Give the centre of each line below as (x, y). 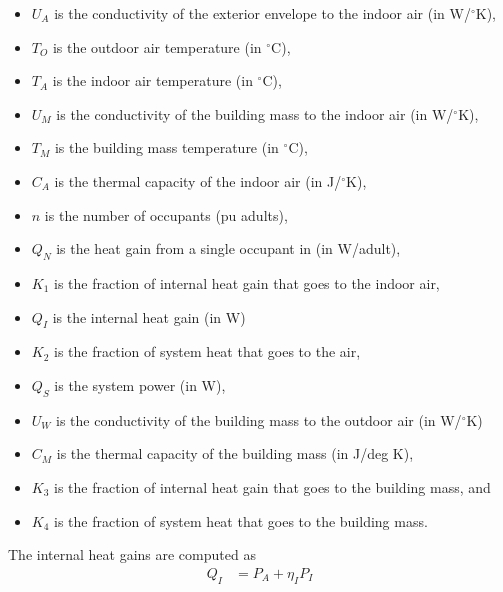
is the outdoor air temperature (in (157, 46)
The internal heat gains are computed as (132, 554)
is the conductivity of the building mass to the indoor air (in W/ (255, 113)
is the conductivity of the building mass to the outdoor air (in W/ (259, 419)
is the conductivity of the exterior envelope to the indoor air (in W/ (262, 13)
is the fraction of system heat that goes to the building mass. (241, 520)
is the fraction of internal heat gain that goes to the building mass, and (272, 486)
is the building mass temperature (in (166, 147)
